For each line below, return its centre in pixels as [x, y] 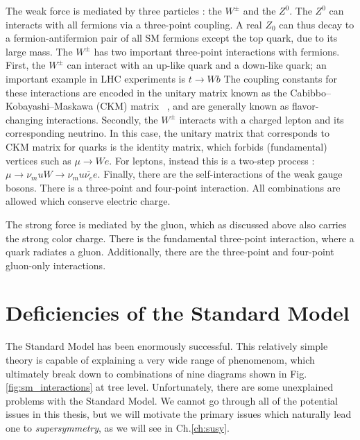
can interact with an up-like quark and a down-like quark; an [197, 65]
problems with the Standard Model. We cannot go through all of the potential [172, 400]
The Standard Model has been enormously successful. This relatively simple [167, 346]
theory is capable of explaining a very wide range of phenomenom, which [160, 359]
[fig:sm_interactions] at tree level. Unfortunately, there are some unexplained [170, 387]
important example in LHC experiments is [96, 78]
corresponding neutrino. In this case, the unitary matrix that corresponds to [168, 133]
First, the [26, 65]
